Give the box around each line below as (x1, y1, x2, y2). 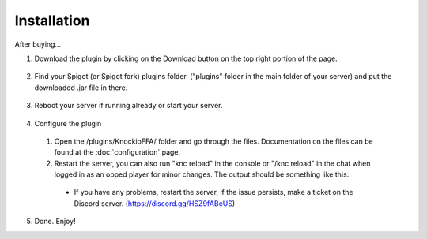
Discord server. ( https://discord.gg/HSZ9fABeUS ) (74, 198, 236, 208)
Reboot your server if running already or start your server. (34, 101, 223, 110)
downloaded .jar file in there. (34, 83, 128, 92)
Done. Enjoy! (34, 217, 76, 226)
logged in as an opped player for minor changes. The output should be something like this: (54, 170, 350, 179)
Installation (14, 12, 90, 29)
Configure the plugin (34, 118, 102, 128)
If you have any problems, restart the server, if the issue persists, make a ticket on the (74, 188, 353, 197)
